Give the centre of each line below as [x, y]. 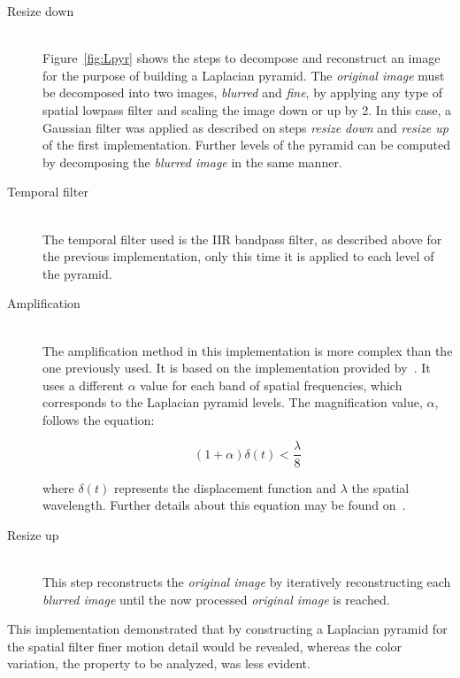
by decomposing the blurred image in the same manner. [192, 162]
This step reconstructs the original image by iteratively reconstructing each [247, 581]
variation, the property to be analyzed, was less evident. [159, 663]
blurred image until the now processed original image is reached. [216, 599]
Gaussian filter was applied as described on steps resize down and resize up [245, 127]
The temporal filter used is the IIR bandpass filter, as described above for [242, 239]
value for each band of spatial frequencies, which [271, 385]
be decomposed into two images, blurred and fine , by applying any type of [242, 92]
